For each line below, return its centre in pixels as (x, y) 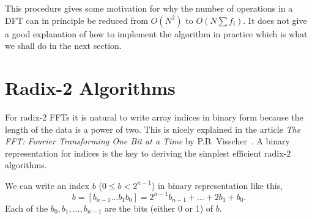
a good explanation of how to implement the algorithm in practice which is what (156, 33)
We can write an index (47, 185)
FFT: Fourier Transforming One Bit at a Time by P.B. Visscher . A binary (147, 141)
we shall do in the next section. (63, 46)
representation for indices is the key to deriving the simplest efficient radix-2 (148, 153)
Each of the (27, 208)
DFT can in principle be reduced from (76, 20)
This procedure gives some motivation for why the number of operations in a (149, 8)
